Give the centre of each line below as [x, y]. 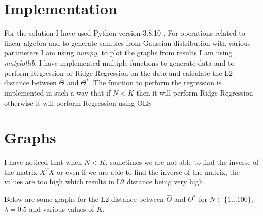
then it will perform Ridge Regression [195, 92]
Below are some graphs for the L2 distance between [84, 199]
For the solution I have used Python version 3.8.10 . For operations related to [125, 33]
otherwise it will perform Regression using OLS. [79, 102]
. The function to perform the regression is [155, 83]
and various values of [62, 209]
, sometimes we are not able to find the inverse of [182, 162]
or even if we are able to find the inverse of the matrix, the [148, 172]
